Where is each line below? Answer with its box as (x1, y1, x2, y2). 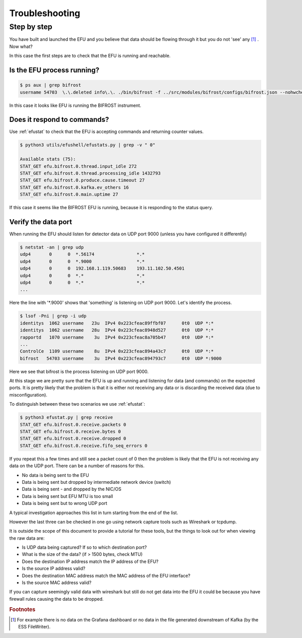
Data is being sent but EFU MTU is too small (22, 493, 113, 499)
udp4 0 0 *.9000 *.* (20, 259, 145, 264)
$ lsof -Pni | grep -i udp (20, 313, 87, 319)
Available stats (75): (20, 156, 76, 162)
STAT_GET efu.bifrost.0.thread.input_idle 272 (20, 163, 137, 169)
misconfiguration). (9, 392, 48, 398)
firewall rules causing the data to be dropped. (9, 596, 104, 602)
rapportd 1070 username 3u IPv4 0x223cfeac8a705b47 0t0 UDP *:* (20, 334, 214, 340)
